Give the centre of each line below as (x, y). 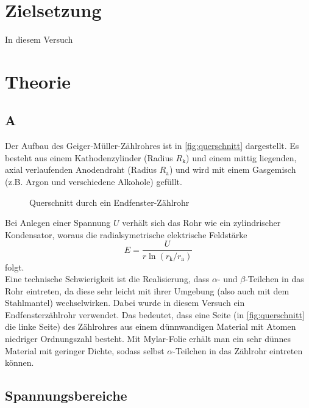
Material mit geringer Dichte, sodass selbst (85, 350)
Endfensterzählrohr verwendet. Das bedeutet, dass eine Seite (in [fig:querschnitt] (155, 314)
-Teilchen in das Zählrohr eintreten (238, 350)
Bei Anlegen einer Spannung (58, 223)
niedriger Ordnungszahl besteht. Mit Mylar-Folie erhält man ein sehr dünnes (148, 339)
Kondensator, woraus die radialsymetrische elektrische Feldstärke (126, 234)
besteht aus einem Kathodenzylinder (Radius (89, 157)
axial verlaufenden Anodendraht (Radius (81, 169)
